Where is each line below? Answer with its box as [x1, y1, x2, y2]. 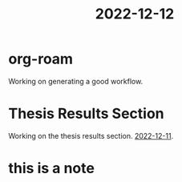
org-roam [8, 50, 74, 68]
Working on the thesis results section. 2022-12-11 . [8, 131, 174, 140]
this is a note [8, 160, 95, 177]
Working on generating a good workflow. [8, 76, 144, 86]
